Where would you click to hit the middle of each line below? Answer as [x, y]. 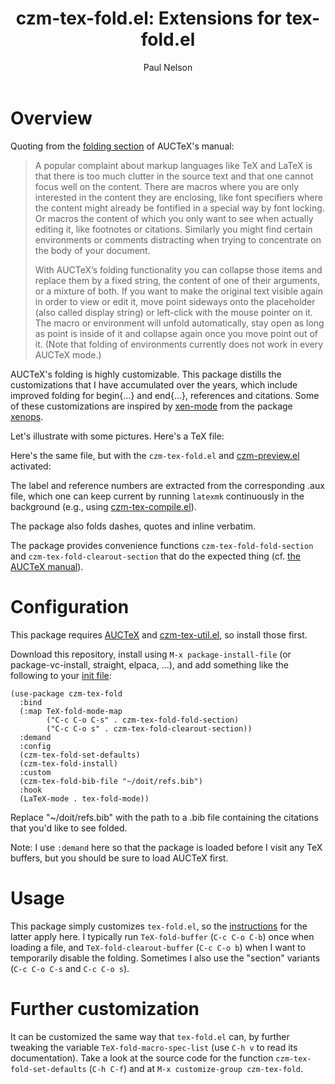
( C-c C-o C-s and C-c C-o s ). [70, 968]
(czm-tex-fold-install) [68, 763]
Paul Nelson [168, 67]
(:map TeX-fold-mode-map [71, 711]
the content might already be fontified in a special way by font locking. [179, 208]
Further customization [105, 1008]
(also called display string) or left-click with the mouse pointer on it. [173, 312]
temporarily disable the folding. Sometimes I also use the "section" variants [165, 958]
